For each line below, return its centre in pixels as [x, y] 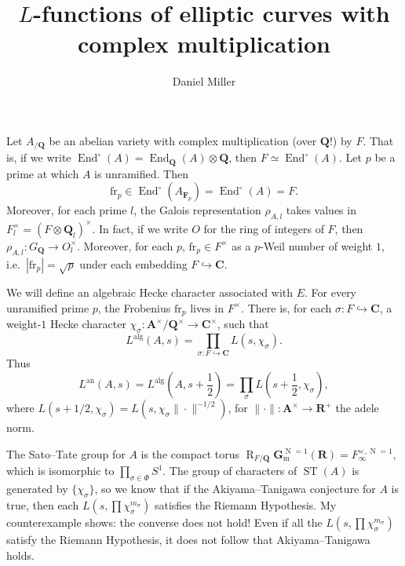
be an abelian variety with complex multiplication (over [183, 140]
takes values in [321, 210]
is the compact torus [190, 454]
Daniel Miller [204, 81]
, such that [243, 324]
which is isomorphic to [60, 471]
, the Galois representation [197, 210]
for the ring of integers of [264, 228]
